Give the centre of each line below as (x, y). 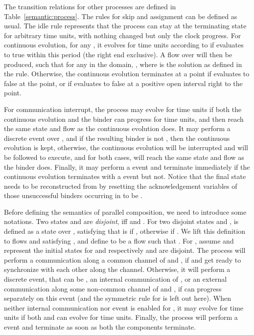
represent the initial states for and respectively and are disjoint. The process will (125, 250)
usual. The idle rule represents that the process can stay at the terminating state (125, 26)
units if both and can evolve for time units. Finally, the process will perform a (121, 317)
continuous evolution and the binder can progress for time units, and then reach (124, 119)
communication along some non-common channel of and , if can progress (113, 288)
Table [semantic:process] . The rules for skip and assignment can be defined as (121, 16)
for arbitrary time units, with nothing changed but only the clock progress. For (123, 35)
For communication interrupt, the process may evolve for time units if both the (123, 109)
